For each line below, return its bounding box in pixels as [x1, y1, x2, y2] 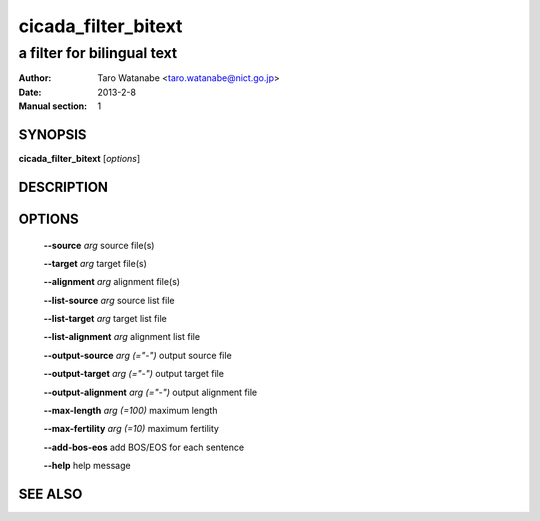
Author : [18, 72, 52, 84]
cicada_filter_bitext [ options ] [18, 153, 141, 165]
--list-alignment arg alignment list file [43, 331, 200, 343]
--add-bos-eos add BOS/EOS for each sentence [43, 441, 245, 453]
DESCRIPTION [18, 178, 109, 195]
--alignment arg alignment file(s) [43, 276, 180, 288]
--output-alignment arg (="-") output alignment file [43, 386, 258, 398]
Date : [18, 86, 42, 98]
